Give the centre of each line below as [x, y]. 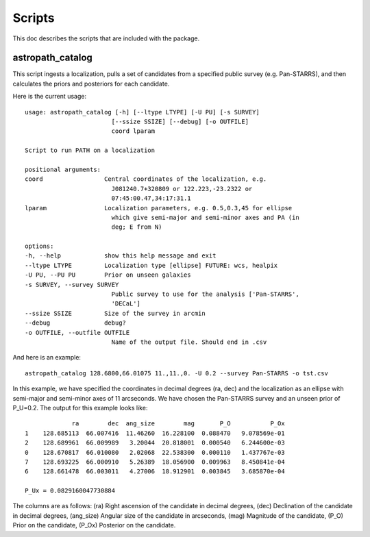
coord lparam [133, 131]
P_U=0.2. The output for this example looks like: [80, 408]
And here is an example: [47, 358]
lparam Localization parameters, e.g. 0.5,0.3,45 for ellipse [159, 208]
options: [39, 246]
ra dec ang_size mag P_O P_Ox [178, 424]
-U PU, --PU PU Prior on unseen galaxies [108, 275]
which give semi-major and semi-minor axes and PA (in [205, 217]
